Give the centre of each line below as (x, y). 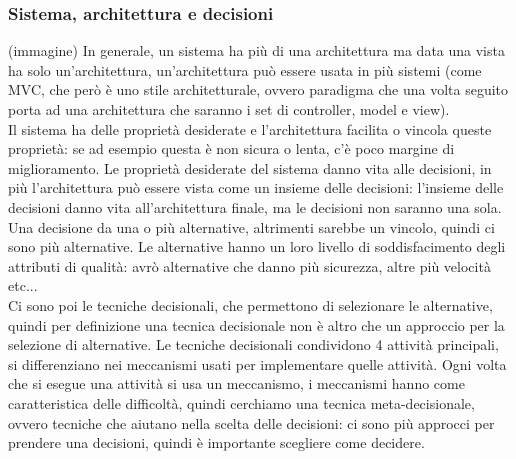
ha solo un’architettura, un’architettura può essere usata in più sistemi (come (245, 69)
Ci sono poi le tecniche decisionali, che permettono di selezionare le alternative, (250, 304)
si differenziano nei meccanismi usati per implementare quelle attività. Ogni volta (257, 363)
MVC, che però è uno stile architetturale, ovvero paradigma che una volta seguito (258, 89)
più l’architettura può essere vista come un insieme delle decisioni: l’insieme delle (256, 187)
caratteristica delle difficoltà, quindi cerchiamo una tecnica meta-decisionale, (241, 402)
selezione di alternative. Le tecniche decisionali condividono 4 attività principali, (253, 344)
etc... (23, 285)
